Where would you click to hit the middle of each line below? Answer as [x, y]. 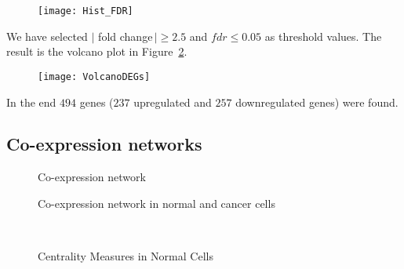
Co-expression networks [104, 144]
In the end [31, 102]
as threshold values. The [323, 36]
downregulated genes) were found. [317, 102]
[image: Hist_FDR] [86, 11]
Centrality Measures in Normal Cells [126, 256]
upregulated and [173, 102]
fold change [126, 36]
